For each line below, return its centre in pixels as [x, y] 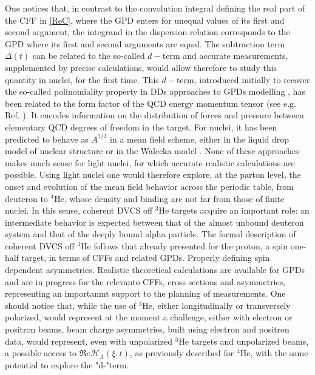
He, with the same [274, 353]
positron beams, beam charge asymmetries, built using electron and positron [147, 329]
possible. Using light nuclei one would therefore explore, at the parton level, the [153, 174]
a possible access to [41, 353]
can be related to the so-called [89, 56]
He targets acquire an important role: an [234, 210]
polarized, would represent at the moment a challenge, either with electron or [149, 317]
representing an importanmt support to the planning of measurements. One [145, 293]
